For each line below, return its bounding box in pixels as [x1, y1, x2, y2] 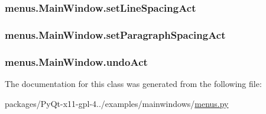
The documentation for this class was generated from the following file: [5, 77, 262, 89]
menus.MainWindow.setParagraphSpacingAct [5, 27, 226, 42]
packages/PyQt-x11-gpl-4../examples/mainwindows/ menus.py [5, 97, 229, 109]
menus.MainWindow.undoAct [5, 54, 148, 69]
